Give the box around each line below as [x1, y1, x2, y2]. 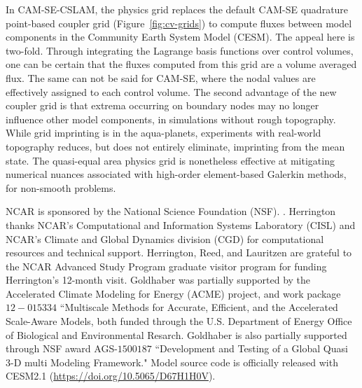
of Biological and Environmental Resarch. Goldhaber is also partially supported [6, 327, 347, 342]
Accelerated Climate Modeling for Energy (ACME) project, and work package [6, 286, 341, 300]
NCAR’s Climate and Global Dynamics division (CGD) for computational [6, 231, 324, 246]
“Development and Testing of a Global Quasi [155, 341, 348, 356]
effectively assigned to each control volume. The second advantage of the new [6, 84, 337, 99]
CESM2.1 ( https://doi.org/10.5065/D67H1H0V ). [6, 368, 216, 383]
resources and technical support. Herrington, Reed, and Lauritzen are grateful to [6, 245, 352, 260]
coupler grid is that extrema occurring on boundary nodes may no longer [6, 98, 319, 113]
